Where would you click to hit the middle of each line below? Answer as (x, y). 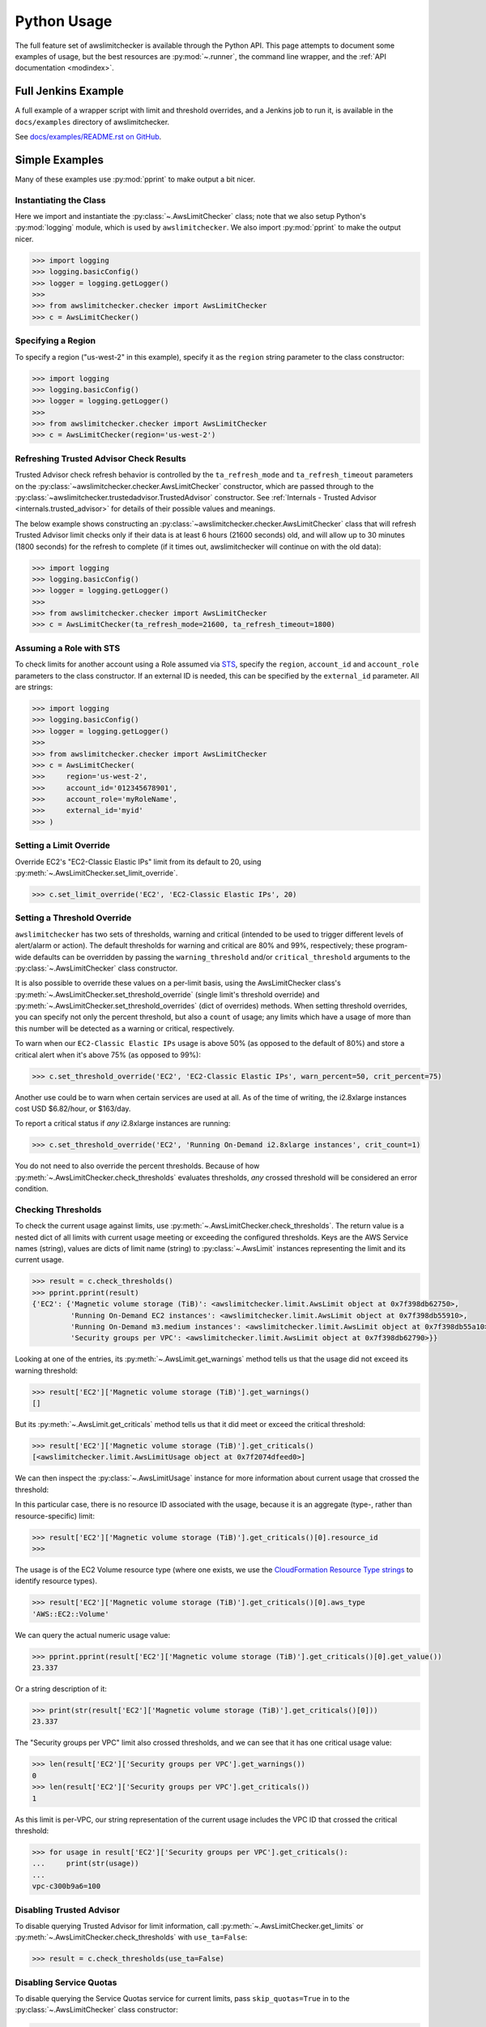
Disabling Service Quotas (66, 1982)
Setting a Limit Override (63, 846)
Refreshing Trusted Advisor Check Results (100, 458)
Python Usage (64, 21)
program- (392, 945)
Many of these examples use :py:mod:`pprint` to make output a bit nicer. (135, 179)
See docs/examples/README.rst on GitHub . (88, 137)
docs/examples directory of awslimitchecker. (92, 122)
